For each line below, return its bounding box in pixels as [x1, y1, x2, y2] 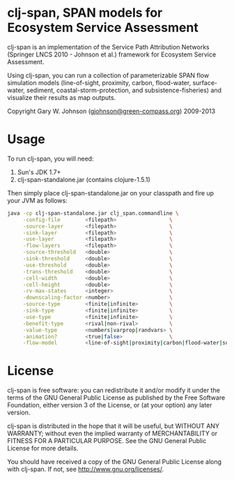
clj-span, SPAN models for [7, 5, 163, 21]
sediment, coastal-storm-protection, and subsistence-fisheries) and [26, 86, 221, 94]
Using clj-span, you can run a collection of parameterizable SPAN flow [7, 71, 210, 80]
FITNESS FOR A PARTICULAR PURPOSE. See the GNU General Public [7, 437, 207, 445]
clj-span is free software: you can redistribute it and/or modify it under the [7, 386, 221, 395]
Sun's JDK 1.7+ [17, 167, 61, 176]
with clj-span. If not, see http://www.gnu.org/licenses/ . [7, 465, 164, 474]
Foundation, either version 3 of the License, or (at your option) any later [7, 401, 212, 410]
